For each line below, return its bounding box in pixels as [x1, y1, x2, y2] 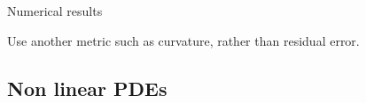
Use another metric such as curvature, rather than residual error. [7, 31, 360, 49]
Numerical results [7, 2, 103, 19]
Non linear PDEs [7, 74, 167, 101]
